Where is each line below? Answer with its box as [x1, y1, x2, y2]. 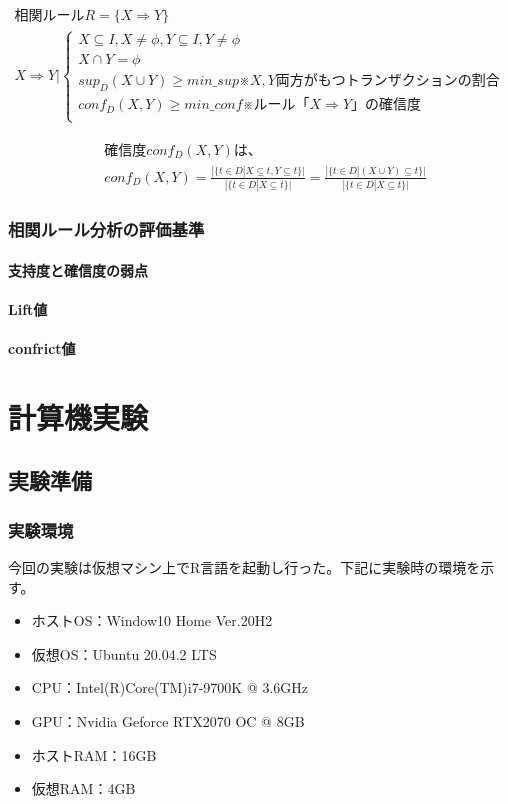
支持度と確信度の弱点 [8, 259, 148, 280]
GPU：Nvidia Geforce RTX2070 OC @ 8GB [31, 710, 305, 731]
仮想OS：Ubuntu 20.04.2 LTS [31, 643, 217, 664]
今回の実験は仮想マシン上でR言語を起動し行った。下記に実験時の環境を [8, 556, 481, 577]
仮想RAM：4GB [31, 778, 136, 799]
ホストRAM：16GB [31, 744, 157, 765]
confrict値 [8, 338, 76, 359]
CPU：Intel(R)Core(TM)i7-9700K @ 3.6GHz [31, 677, 309, 698]
